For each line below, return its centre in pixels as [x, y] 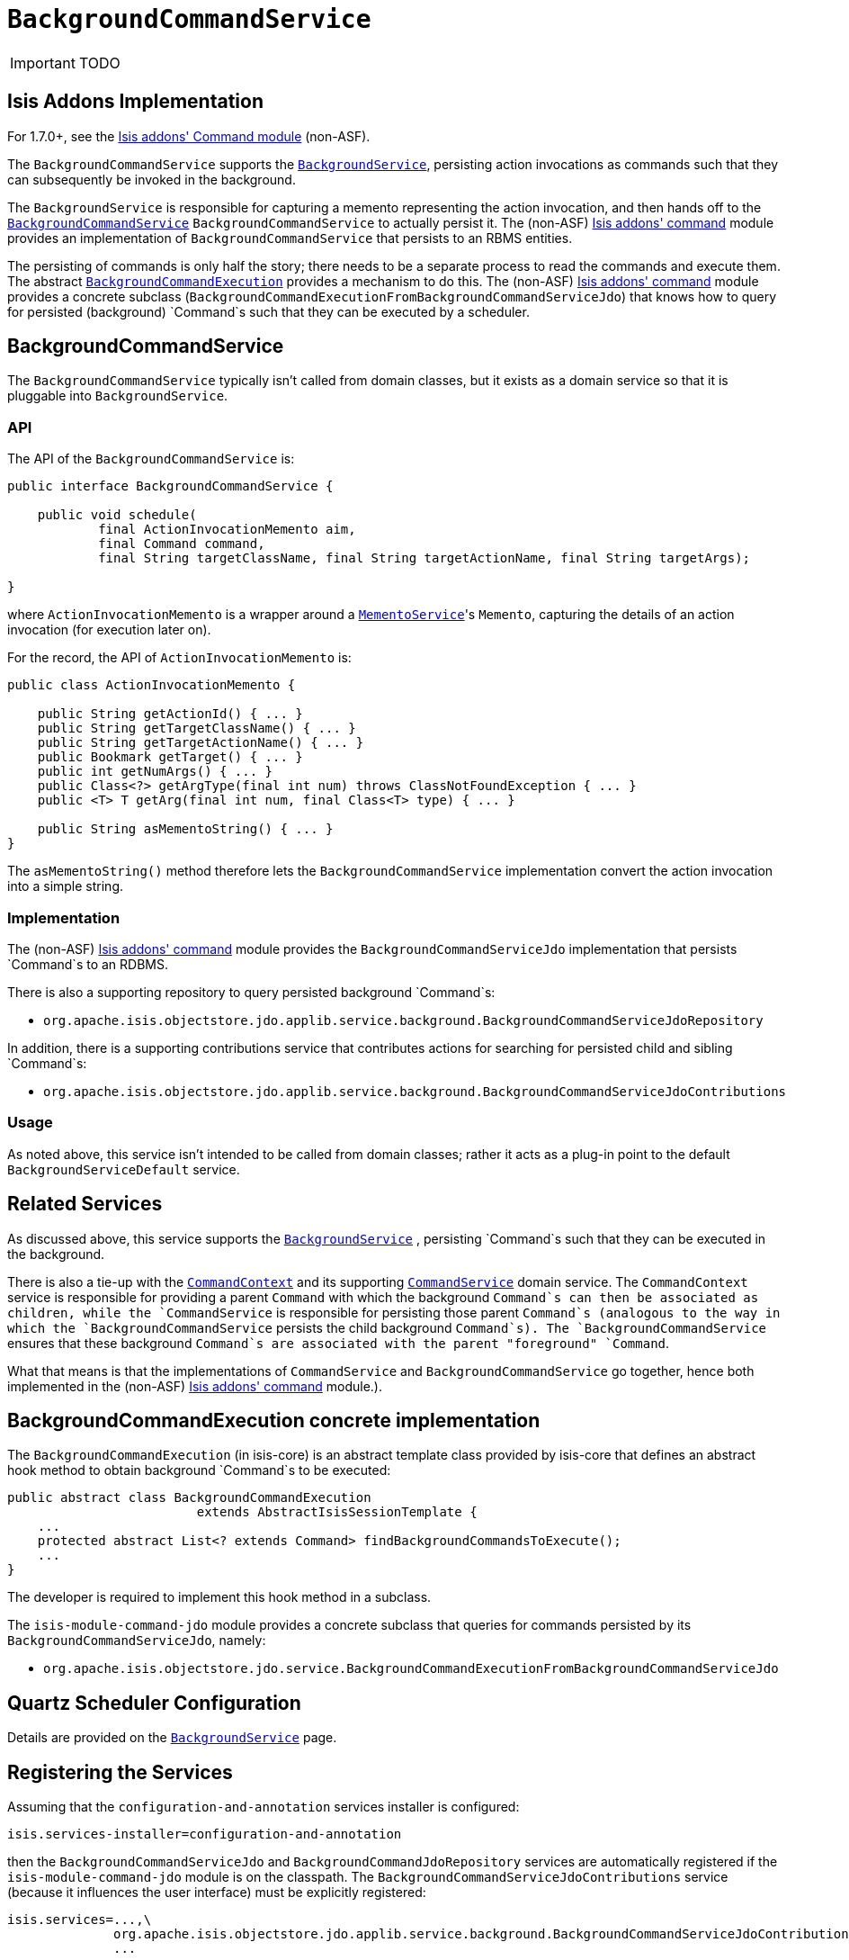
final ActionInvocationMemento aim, [227, 530]
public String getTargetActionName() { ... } [201, 743]
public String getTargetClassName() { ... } [197, 728]
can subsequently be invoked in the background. [152, 179]
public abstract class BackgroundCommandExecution [189, 1498]
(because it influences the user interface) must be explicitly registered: [217, 1893]
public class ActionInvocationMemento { [152, 685]
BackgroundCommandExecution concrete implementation [274, 1420]
